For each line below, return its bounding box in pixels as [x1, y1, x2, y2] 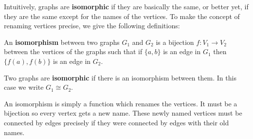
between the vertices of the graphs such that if [4, 46, 143, 57]
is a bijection [156, 37, 194, 47]
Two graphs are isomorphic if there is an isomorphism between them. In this [4, 72, 236, 82]
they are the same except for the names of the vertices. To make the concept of [4, 11, 240, 21]
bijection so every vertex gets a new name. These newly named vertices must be [4, 108, 242, 118]
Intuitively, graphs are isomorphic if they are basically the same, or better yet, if [4, 1, 249, 11]
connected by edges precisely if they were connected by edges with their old [4, 117, 229, 127]
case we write [4, 82, 44, 92]
